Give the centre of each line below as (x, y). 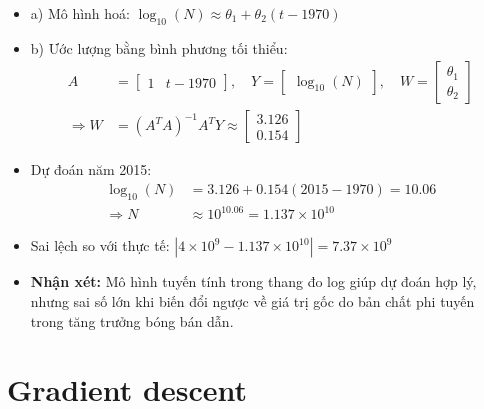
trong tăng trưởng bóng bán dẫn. (132, 320)
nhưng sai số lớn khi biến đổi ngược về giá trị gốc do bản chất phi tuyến (252, 301)
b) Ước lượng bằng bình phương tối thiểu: (159, 47)
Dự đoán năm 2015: (91, 169)
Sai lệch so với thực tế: (100, 245)
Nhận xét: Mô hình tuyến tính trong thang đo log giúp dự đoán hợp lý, (253, 281)
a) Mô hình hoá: (80, 13)
